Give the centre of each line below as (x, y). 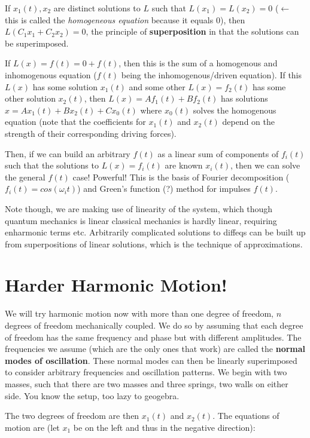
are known (184, 165)
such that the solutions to (52, 165)
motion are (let (32, 427)
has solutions (244, 98)
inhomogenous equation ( (51, 74)
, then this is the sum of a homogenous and (198, 63)
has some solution (65, 86)
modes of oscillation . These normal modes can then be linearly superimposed (151, 360)
